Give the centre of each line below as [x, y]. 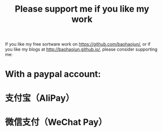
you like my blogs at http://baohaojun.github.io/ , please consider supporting [81, 49]
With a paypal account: [53, 74]
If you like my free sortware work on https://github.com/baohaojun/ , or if [78, 44]
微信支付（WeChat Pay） [56, 122]
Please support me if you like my [82, 9]
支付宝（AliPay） [40, 98]
